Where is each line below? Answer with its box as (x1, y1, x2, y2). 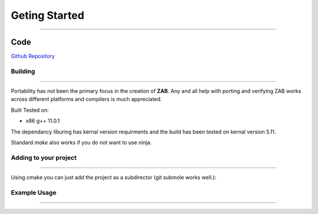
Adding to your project (11, 153, 77, 162)
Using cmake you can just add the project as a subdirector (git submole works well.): (11, 173, 217, 180)
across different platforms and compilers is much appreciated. (11, 96, 162, 103)
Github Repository (11, 53, 55, 60)
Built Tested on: (11, 106, 49, 113)
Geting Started (11, 9, 85, 22)
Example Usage (11, 188, 57, 196)
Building (11, 67, 35, 75)
